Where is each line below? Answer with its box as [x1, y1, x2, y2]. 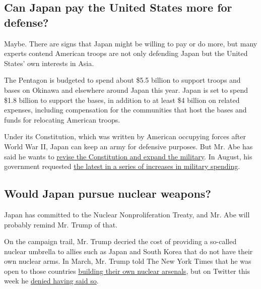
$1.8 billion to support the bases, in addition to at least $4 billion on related [4, 94, 240, 105]
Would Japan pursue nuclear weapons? [4, 186, 211, 201]
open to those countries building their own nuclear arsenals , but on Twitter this [4, 265, 250, 276]
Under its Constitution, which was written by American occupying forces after [4, 131, 246, 142]
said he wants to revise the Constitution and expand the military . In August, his [4, 151, 252, 161]
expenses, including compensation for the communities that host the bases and [4, 104, 247, 115]
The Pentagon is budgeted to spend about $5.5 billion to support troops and [4, 75, 241, 85]
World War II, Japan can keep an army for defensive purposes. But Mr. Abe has [4, 141, 253, 151]
